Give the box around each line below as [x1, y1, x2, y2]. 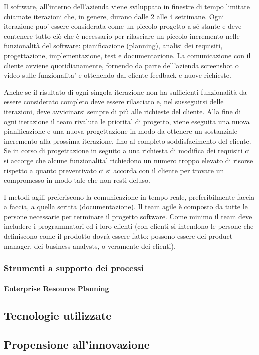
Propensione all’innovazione [4, 337, 150, 352]
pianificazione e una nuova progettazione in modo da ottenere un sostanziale [4, 126, 237, 136]
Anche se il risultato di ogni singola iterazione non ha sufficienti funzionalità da [4, 86, 247, 97]
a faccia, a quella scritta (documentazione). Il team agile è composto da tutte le [4, 201, 248, 212]
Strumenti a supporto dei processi [4, 262, 144, 274]
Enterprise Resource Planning [4, 283, 109, 293]
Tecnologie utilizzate [4, 307, 112, 323]
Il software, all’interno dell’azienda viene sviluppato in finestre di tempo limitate [4, 1, 250, 11]
